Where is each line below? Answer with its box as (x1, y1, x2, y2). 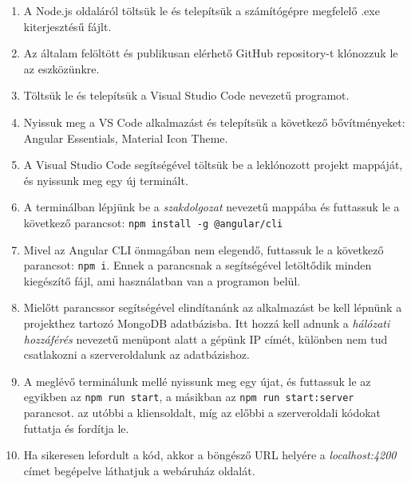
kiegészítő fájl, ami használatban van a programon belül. (23, 272, 301, 289)
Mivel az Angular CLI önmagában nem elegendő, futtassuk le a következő (23, 241, 384, 258)
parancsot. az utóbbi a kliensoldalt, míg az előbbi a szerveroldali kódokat (23, 404, 381, 421)
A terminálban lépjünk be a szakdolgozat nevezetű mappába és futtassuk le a (23, 199, 400, 215)
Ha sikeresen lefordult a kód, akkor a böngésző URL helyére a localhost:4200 (23, 447, 397, 463)
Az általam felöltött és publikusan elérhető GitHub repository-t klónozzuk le (23, 45, 398, 61)
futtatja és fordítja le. (23, 419, 129, 436)
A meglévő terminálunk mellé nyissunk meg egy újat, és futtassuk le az (23, 372, 371, 389)
